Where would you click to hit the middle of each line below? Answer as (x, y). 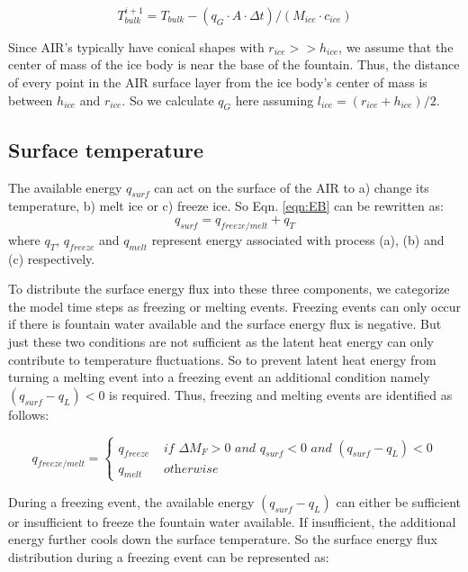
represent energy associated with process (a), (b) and (298, 239)
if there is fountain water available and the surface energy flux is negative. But (225, 324)
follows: (29, 414)
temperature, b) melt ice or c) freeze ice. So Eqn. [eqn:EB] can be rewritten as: (226, 206)
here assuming (274, 100)
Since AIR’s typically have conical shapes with (136, 46)
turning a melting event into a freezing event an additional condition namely (219, 377)
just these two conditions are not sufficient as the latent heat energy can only (221, 341)
